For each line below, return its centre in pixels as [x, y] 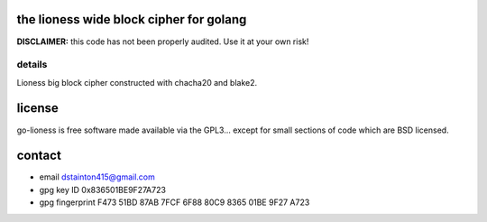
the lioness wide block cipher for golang [132, 19]
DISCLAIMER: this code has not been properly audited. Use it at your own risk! [163, 42]
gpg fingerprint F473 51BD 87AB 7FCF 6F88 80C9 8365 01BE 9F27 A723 [175, 202]
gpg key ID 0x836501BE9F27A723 [103, 190]
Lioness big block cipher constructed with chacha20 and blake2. [137, 82]
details [32, 65]
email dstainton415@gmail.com [97, 177]
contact [39, 156]
